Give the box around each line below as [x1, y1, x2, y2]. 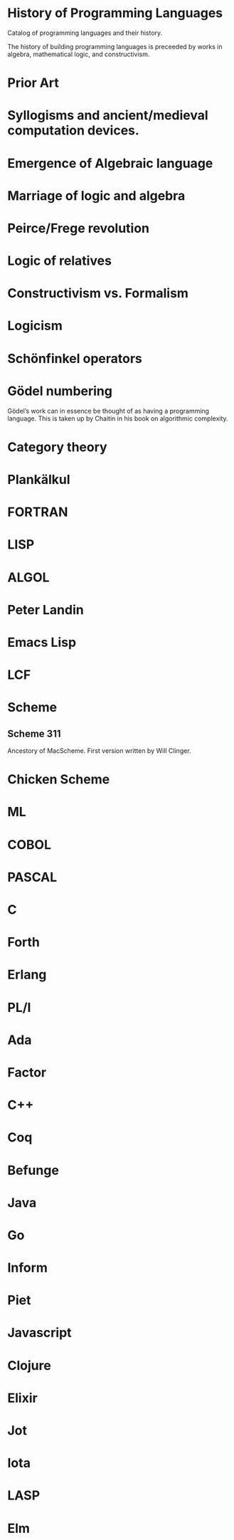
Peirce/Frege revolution [7, 220, 150, 236]
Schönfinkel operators [7, 350, 142, 366]
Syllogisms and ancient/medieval [7, 107, 208, 124]
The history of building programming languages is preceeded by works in [7, 42, 223, 51]
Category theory [7, 439, 108, 455]
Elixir [7, 1390, 38, 1406]
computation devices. [7, 122, 140, 139]
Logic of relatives [7, 253, 112, 269]
